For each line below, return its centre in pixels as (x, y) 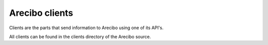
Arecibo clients (41, 13)
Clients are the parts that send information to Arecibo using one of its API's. (86, 28)
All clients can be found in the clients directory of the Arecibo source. (80, 37)
